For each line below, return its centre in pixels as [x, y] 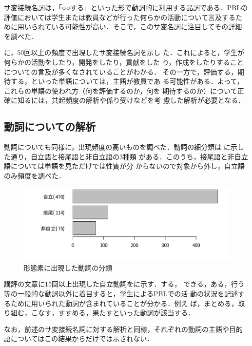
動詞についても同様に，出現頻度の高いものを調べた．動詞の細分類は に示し [124, 147]
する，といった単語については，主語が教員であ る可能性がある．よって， [127, 81]
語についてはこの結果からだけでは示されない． [79, 338]
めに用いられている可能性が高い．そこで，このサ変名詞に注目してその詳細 [123, 27]
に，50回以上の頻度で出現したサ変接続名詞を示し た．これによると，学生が [124, 52]
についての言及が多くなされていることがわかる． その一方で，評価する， [121, 71]
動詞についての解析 [50, 126]
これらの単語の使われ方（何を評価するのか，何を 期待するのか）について [121, 90]
